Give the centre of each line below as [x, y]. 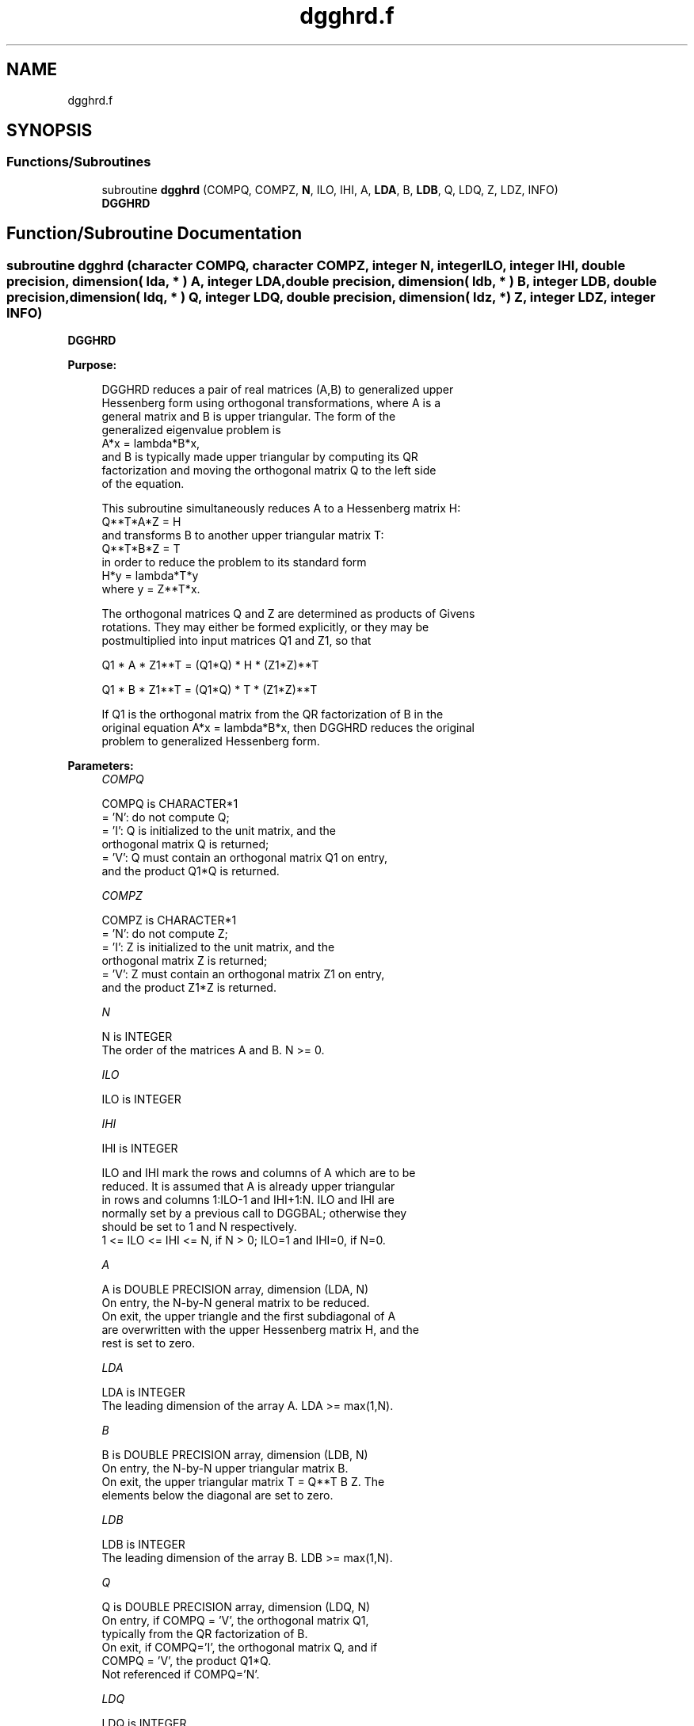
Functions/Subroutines [79, 162]
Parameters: [101, 766]
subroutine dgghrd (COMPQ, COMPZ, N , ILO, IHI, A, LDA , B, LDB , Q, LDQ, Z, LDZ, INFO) [330, 189]
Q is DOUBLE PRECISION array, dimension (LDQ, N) [236, 1607]
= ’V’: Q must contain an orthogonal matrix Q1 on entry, [245, 858]
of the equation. [143, 484]
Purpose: [92, 365]
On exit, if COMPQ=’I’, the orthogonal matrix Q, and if [240, 1648]
